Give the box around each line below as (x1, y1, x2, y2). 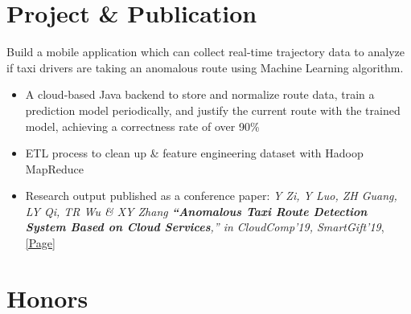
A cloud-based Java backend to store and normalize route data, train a (25, 86, 375, 103)
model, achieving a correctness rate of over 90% (25, 117, 260, 134)
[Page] (25, 234, 55, 251)
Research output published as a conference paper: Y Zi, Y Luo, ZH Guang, (25, 187, 397, 204)
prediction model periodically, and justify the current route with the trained (25, 101, 401, 118)
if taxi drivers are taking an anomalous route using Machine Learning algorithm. (6, 59, 404, 75)
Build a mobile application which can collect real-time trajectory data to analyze (6, 43, 405, 60)
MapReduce (25, 160, 84, 177)
